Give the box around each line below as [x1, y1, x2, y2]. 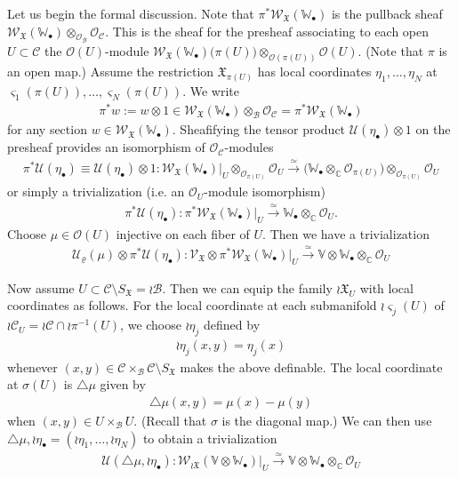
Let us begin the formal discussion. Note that [7, 4, 254, 22]
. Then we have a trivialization [262, 224, 430, 243]
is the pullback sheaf [331, 4, 443, 22]
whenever [7, 357, 58, 376]
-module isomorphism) [204, 182, 325, 201]
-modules [224, 138, 274, 156]
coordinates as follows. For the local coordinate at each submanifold [7, 296, 377, 315]
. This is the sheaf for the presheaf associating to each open [105, 21, 429, 40]
